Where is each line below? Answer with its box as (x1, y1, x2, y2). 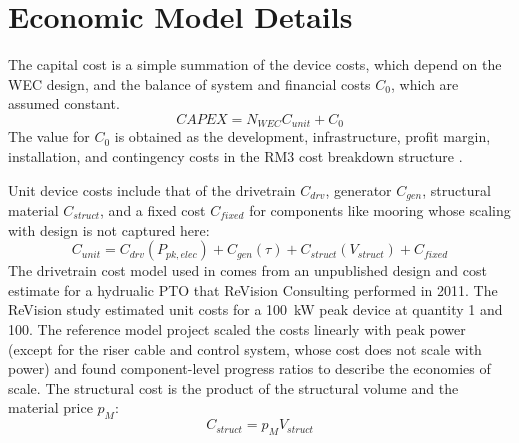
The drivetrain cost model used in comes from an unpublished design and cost (8, 260, 487, 281)
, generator (325, 179, 392, 200)
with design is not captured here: (8, 219, 210, 240)
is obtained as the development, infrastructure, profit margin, (114, 126, 491, 147)
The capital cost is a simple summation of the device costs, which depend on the (8, 54, 502, 75)
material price (8, 397, 93, 418)
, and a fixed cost (100, 200, 206, 220)
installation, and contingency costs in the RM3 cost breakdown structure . (8, 145, 463, 166)
